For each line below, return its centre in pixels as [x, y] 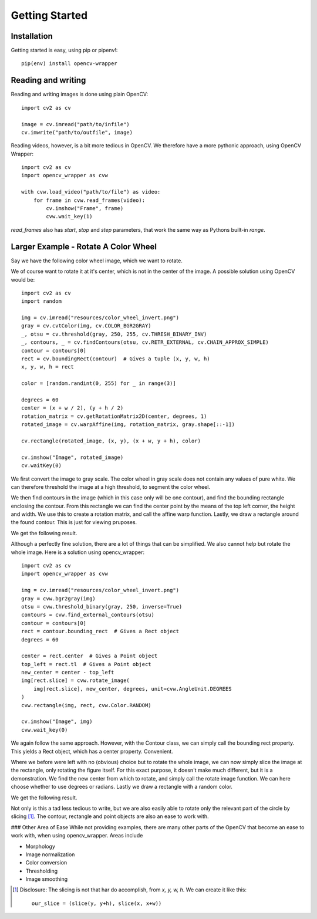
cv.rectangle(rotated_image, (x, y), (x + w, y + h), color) [111, 441]
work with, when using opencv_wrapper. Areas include [77, 836]
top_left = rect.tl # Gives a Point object [87, 664]
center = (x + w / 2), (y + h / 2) [72, 408]
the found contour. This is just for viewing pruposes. [74, 522]
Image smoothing [47, 879]
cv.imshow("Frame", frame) [85, 209]
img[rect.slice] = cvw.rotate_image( [76, 680]
